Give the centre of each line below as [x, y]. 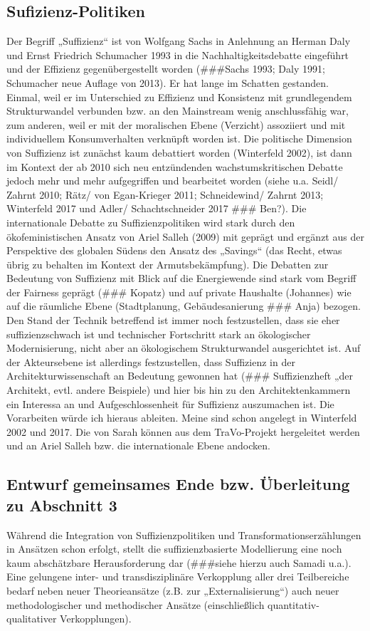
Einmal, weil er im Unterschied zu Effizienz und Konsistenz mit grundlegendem [179, 97]
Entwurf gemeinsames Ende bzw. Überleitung [178, 484]
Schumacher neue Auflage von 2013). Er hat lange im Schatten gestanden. [168, 82]
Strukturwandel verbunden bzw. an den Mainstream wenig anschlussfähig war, [178, 111]
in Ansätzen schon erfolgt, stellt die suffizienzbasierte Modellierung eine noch [174, 549]
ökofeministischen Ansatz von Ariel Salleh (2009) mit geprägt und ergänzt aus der [185, 236]
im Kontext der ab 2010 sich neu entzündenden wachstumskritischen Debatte [175, 166]
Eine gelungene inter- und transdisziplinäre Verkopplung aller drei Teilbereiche [178, 577]
